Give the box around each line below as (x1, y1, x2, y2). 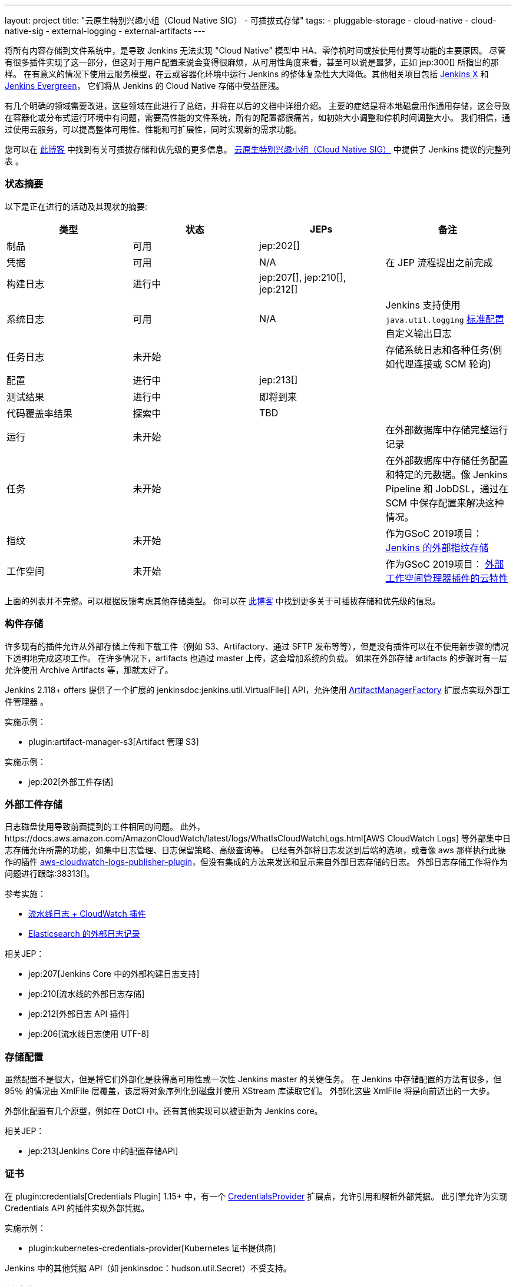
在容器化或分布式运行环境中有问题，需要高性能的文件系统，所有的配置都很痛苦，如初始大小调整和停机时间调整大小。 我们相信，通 (5, 112, 510, 122)
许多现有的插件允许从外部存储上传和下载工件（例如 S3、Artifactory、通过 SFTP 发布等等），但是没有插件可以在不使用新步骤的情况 (5, 641, 509, 651)
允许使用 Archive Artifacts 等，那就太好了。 (5, 664, 173, 675)
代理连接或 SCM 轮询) (395, 357, 491, 370)
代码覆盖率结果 (6, 407, 73, 419)
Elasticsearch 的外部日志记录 (28, 929, 140, 939)
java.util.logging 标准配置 (385, 313, 505, 325)
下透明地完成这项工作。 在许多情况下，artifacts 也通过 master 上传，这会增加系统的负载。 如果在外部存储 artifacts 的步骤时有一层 (5, 652, 507, 663)
